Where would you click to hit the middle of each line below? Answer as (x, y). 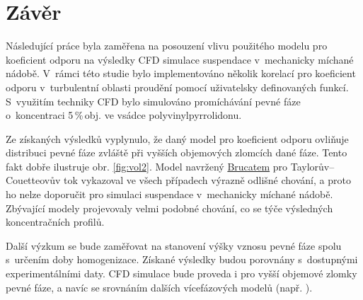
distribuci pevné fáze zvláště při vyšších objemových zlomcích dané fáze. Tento (177, 152)
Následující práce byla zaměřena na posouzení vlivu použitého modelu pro (167, 46)
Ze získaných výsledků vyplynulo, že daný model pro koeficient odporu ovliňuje (177, 138)
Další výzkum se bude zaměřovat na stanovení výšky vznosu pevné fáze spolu (174, 245)
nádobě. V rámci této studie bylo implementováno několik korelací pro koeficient (181, 73)
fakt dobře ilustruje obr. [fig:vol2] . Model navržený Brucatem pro (147, 166)
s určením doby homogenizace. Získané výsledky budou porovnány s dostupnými (182, 259)
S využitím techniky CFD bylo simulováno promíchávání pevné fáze (153, 101)
